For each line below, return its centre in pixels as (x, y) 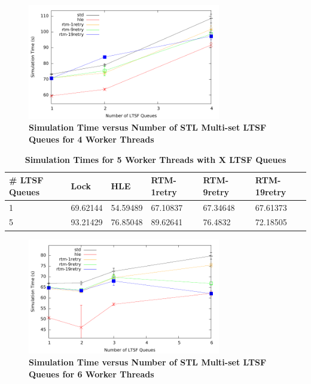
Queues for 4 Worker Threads (92, 139)
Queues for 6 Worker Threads (92, 374)
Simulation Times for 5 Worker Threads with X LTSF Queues (155, 159)
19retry (271, 191)
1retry (164, 191)
